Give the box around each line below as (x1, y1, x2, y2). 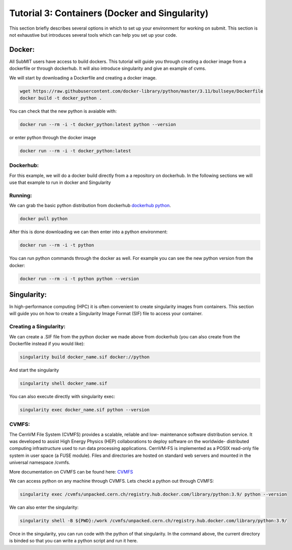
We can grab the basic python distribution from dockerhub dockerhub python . (9, 203, 171, 209)
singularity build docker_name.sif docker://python (20, 354, 150, 359)
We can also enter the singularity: (9, 504, 79, 510)
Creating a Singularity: (9, 323, 66, 330)
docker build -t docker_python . (20, 96, 102, 101)
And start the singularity (9, 367, 59, 373)
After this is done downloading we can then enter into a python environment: (9, 229, 168, 235)
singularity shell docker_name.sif (20, 380, 107, 386)
